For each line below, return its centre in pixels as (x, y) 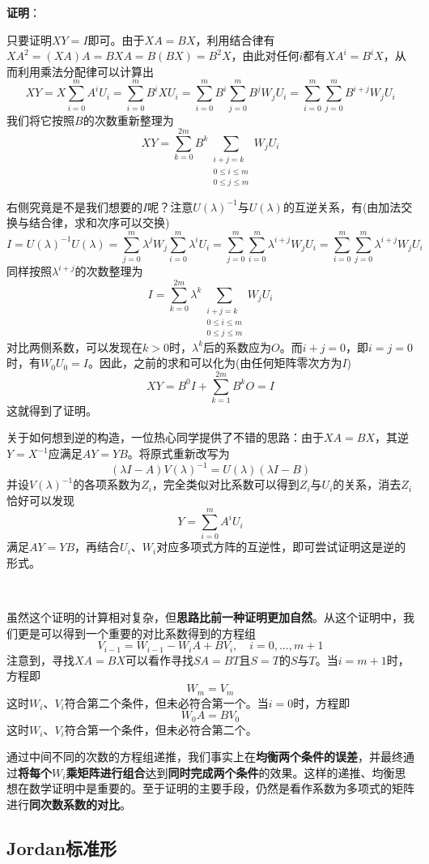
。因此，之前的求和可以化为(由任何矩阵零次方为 (215, 363)
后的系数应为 (238, 346)
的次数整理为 (109, 271)
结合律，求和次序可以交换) (99, 222)
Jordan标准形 (62, 847)
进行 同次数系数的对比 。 (69, 804)
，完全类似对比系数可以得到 (225, 484)
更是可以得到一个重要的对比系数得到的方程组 (136, 633)
